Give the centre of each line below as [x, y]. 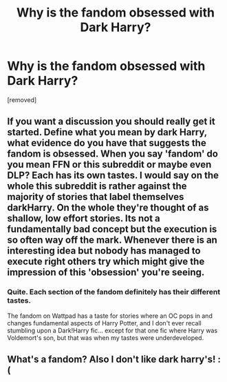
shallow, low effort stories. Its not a [84, 219]
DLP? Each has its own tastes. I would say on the [113, 175]
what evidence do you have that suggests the [107, 143]
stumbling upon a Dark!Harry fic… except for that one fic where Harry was [112, 330]
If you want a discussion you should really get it [111, 122]
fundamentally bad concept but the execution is [112, 229]
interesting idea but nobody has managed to [104, 251]
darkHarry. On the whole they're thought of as [108, 208]
